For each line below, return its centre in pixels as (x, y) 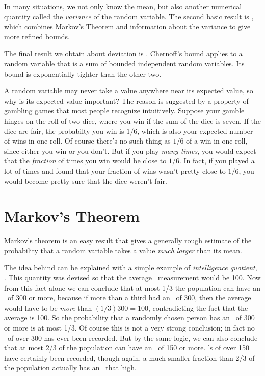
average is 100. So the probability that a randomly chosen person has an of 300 (129, 318)
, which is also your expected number (195, 131)
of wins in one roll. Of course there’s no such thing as (87, 141)
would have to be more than (48, 307)
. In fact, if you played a (217, 161)
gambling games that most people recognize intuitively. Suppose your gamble (124, 111)
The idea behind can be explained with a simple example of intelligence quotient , (131, 267)
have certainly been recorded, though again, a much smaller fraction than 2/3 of (129, 357)
